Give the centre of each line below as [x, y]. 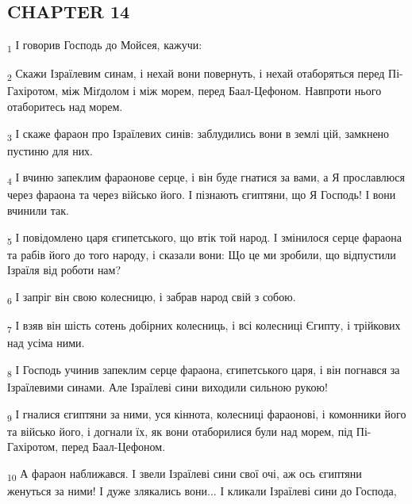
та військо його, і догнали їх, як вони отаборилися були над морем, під [180, 431]
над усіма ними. [46, 343]
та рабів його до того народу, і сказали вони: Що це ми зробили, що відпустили [202, 254]
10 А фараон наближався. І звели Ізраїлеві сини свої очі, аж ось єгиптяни [185, 474]
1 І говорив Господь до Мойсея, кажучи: [105, 46]
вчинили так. [38, 210]
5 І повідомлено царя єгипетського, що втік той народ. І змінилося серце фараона [205, 238]
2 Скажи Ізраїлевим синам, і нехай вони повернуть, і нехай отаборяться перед [196, 74]
